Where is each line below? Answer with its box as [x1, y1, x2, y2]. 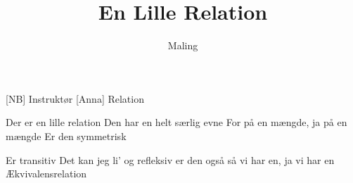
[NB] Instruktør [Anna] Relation [6, 91, 144, 106]
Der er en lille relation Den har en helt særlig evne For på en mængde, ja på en [6, 115, 347, 130]
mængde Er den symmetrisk [6, 128, 127, 143]
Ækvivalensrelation [6, 166, 87, 181]
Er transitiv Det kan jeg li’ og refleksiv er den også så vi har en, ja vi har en [6, 152, 335, 167]
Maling [167, 38, 198, 53]
